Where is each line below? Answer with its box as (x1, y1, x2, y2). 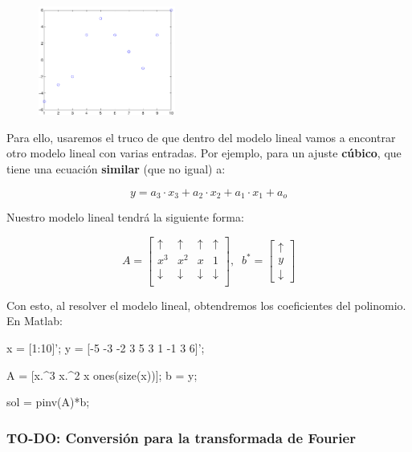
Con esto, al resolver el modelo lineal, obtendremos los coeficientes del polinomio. (6, 296, 406, 313)
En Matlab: (6, 312, 63, 329)
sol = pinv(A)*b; (6, 393, 90, 410)
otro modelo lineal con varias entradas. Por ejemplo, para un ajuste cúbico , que (6, 145, 402, 161)
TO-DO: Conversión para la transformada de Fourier (6, 427, 356, 447)
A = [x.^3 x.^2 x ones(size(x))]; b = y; (6, 366, 198, 383)
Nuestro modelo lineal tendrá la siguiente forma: (6, 209, 244, 226)
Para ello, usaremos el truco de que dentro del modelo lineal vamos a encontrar (6, 128, 396, 145)
